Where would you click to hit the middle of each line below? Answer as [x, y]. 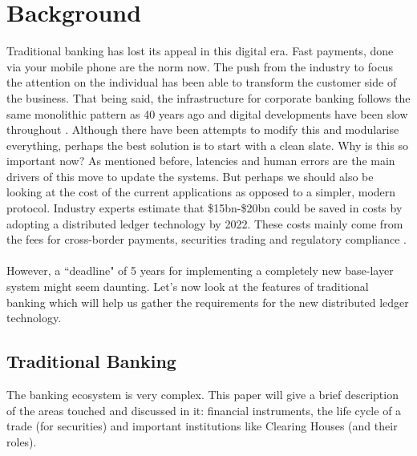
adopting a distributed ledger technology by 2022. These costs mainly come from [205, 223]
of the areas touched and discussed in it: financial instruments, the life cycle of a [204, 410]
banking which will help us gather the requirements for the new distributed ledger [208, 302]
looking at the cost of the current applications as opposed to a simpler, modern [201, 192]
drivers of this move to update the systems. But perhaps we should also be [190, 176]
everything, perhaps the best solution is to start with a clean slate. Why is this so [207, 145]
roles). [22, 441]
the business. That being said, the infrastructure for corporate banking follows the [208, 97]
